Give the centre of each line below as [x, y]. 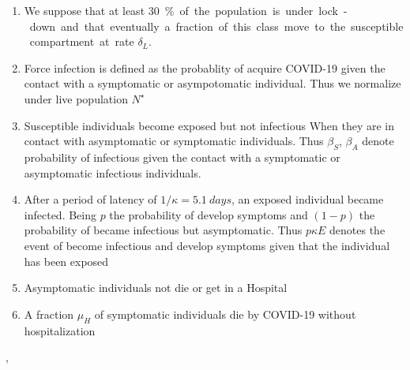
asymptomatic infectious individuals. [113, 172]
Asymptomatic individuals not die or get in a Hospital [156, 288]
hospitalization [60, 330]
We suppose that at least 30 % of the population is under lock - [186, 10]
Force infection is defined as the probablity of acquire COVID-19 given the [205, 67]
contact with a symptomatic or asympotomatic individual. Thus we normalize [213, 83]
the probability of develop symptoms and [209, 214]
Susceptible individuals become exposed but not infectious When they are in [209, 125]
